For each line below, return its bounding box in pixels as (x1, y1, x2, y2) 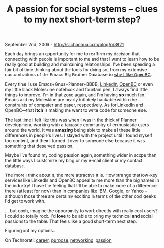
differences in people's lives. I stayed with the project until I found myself (5, 132, 153, 138)
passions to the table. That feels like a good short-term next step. (5, 218, 137, 224)
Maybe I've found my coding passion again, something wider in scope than (5, 152, 157, 158)
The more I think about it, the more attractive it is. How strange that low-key (5, 173, 158, 178)
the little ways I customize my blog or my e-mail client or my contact (5, 158, 143, 164)
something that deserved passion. (5, 143, 74, 149)
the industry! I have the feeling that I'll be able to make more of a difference (5, 183, 157, 189)
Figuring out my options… (5, 228, 57, 234)
